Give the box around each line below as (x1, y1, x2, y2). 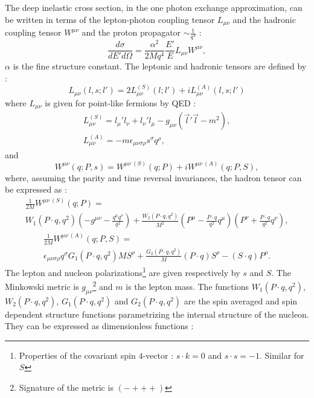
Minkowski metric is (5, 280, 79, 292)
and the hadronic (232, 13, 296, 25)
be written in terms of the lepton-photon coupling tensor (5, 13, 215, 25)
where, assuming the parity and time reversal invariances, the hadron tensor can (5, 171, 302, 184)
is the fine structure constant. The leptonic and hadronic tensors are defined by (13, 60, 307, 72)
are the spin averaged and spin (184, 294, 298, 307)
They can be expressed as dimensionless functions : (5, 319, 194, 332)
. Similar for (259, 348, 304, 361)
